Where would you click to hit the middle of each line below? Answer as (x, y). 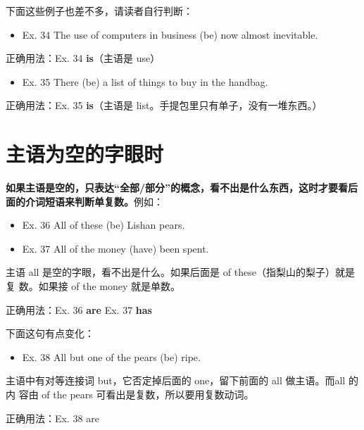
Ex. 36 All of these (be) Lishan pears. (103, 225)
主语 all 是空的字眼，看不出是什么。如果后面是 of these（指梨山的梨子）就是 (180, 272)
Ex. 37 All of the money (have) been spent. (115, 248)
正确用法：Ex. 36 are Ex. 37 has (79, 309)
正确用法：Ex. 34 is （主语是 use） (83, 58)
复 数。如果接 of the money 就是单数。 (93, 286)
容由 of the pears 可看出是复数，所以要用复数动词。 (136, 394)
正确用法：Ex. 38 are (52, 418)
